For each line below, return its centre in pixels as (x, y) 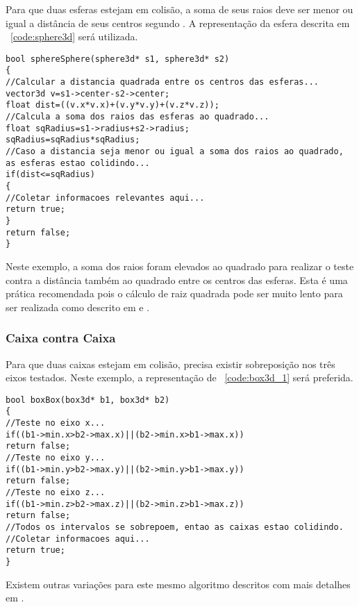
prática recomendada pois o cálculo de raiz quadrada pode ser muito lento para (174, 293)
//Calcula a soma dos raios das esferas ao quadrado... (137, 117)
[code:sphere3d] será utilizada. (74, 36)
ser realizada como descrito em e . (78, 307)
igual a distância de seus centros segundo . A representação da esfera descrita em (178, 23)
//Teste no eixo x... (56, 423)
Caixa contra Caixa (61, 338)
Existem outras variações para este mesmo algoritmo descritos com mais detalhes (178, 584)
